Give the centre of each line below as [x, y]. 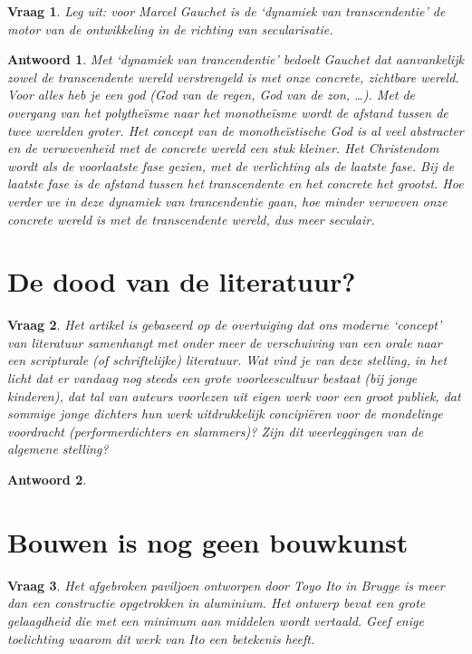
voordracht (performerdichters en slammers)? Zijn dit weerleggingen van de [216, 431]
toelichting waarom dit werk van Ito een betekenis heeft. [161, 638]
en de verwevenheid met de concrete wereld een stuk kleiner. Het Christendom [223, 148]
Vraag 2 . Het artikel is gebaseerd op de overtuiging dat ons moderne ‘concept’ [225, 325]
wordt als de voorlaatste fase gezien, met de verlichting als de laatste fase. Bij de [231, 165]
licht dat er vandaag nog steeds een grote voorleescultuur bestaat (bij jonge [212, 378]
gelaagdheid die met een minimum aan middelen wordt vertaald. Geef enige [216, 620]
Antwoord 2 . [47, 479]
